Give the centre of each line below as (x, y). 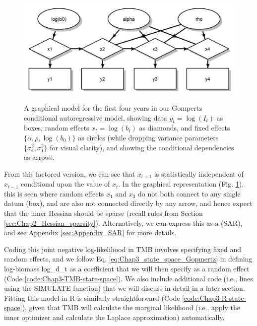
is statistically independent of (199, 173)
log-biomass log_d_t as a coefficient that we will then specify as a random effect (127, 268)
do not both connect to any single (189, 193)
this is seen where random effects (54, 193)
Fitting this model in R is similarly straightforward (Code (92, 297)
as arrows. (39, 157)
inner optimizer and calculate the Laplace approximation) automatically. (114, 317)
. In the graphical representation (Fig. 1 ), (181, 184)
